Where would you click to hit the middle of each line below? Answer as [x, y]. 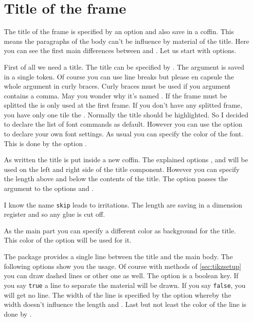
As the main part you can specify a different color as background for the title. [120, 230]
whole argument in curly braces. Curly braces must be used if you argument [117, 86]
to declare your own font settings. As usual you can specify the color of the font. [124, 134]
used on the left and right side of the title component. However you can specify [122, 169]
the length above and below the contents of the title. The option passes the [116, 179]
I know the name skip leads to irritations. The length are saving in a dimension [123, 204]
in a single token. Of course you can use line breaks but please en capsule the [119, 76]
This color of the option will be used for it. [68, 240]
